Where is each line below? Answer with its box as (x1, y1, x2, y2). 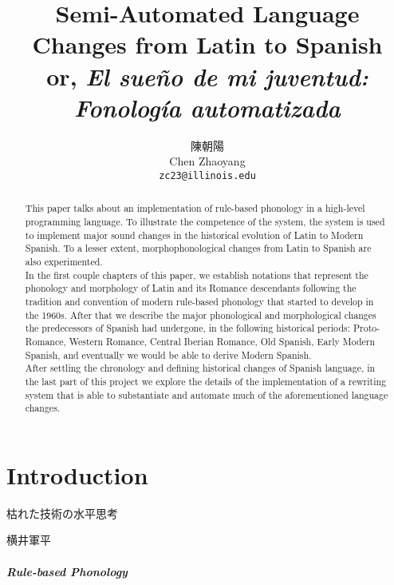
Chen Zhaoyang (169, 153, 246, 169)
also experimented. (25, 254, 103, 268)
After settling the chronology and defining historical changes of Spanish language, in (25, 361, 376, 375)
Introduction (6, 458, 148, 491)
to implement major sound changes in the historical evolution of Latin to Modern (25, 228, 364, 241)
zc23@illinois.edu (159, 169, 256, 181)
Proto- (353, 321, 380, 335)
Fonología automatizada (74, 90, 341, 124)
